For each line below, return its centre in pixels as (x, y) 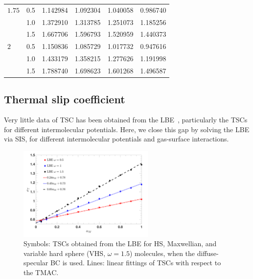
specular (36, 263)
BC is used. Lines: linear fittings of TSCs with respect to (136, 263)
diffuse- (208, 253)
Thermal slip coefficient (65, 99)
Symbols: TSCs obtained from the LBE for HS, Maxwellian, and (120, 244)
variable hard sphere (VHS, (65, 253)
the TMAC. (41, 272)
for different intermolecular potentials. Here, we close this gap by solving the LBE (127, 129)
